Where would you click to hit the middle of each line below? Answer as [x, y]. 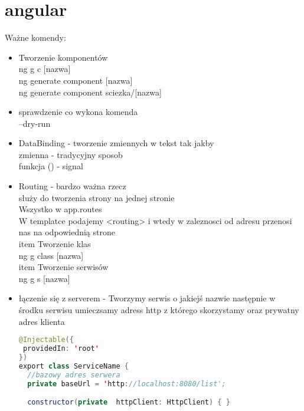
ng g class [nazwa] [51, 255]
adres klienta [42, 321]
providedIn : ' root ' [61, 349]
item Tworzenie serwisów [63, 267]
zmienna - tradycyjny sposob [71, 154]
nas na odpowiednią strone [67, 232]
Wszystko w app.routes [60, 209]
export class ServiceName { [73, 366]
